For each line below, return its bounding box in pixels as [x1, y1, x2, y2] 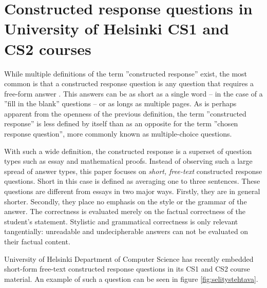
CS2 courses [4, 38, 91, 59]
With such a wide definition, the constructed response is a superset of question [4, 145, 252, 156]
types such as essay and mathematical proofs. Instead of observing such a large [4, 156, 253, 166]
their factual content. [4, 236, 70, 246]
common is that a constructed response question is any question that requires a [4, 78, 254, 89]
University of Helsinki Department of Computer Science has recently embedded [4, 253, 254, 264]
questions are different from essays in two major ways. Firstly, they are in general [4, 186, 260, 197]
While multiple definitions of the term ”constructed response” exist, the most [4, 68, 247, 79]
